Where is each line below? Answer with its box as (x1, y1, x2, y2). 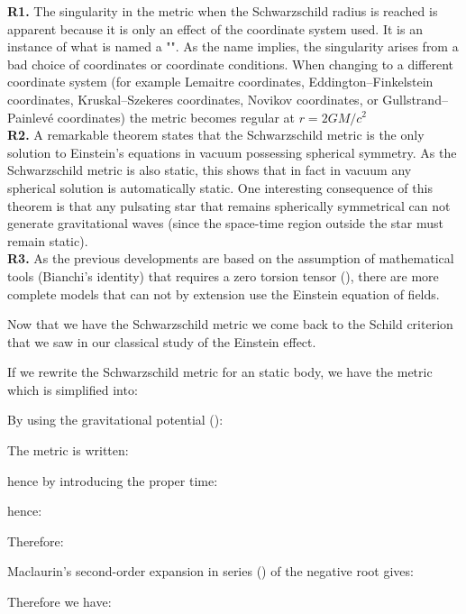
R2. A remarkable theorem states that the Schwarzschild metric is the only (7, 125, 425, 144)
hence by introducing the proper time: (7, 471, 218, 490)
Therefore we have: (7, 592, 112, 611)
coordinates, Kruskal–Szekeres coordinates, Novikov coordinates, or (7, 89, 379, 108)
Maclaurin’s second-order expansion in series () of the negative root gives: (7, 562, 414, 581)
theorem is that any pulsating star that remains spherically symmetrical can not (7, 196, 451, 215)
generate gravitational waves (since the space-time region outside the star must (7, 214, 443, 233)
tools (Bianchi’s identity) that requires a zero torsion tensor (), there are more (7, 266, 439, 285)
